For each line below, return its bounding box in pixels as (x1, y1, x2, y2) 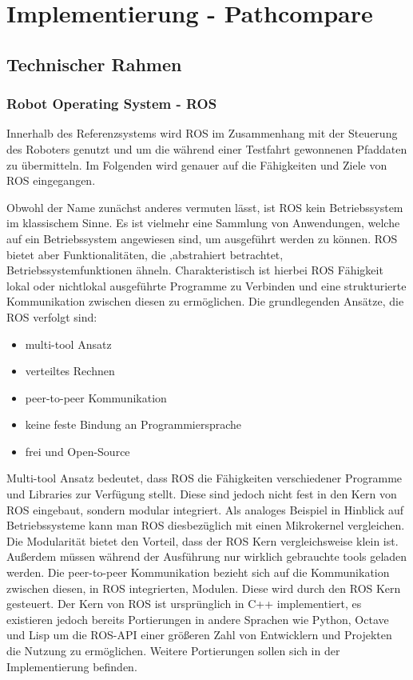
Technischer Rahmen (6, 51, 182, 76)
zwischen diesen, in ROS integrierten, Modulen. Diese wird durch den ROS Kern (6, 579, 401, 596)
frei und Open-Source (25, 442, 130, 459)
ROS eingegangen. (6, 172, 96, 189)
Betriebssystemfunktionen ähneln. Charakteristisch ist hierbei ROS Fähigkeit (6, 262, 383, 278)
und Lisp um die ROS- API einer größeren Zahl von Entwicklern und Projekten (6, 626, 392, 643)
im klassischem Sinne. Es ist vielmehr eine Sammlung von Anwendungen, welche (6, 214, 400, 231)
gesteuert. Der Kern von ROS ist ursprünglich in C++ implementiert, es (6, 595, 362, 612)
